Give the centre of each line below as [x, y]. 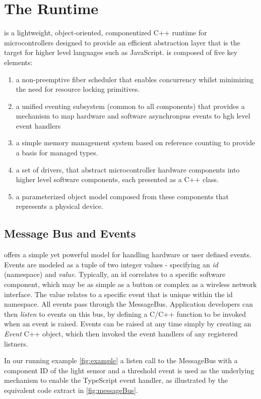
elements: [18, 62]
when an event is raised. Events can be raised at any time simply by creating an [128, 324]
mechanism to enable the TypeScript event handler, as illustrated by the [116, 380]
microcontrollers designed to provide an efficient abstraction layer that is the [122, 42]
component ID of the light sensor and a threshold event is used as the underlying [129, 370]
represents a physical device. [59, 206]
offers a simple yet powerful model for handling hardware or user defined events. [128, 254]
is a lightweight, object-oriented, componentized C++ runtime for [106, 33]
